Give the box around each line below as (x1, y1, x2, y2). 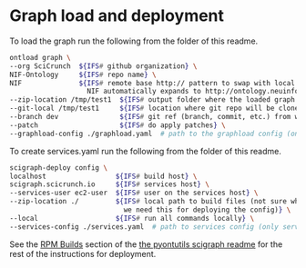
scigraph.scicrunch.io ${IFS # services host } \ (9, 180, 209, 189)
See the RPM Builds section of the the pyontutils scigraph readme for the (9, 238, 283, 250)
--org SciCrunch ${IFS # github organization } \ (9, 61, 198, 71)
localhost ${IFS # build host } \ (9, 172, 198, 181)
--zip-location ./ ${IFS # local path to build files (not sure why (9, 197, 303, 206)
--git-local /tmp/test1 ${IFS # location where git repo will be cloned (9, 104, 303, 114)
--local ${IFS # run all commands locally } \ (9, 213, 255, 223)
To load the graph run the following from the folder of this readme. (9, 35, 259, 46)
